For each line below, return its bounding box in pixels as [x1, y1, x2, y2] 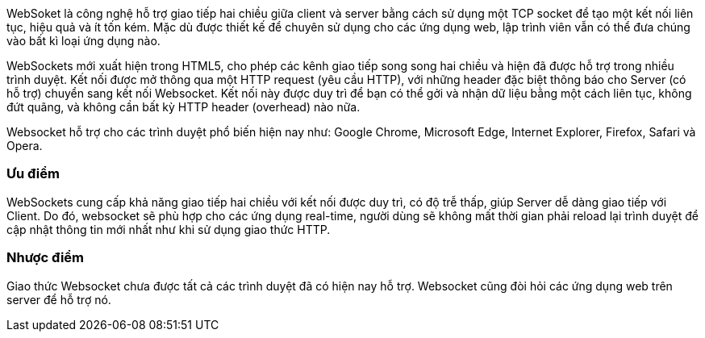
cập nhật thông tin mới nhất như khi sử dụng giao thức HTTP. [6, 222, 331, 236]
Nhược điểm [6, 249, 85, 266]
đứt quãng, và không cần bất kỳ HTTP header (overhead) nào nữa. [6, 100, 361, 114]
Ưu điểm [6, 165, 60, 182]
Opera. [6, 139, 43, 152]
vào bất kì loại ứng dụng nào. [6, 34, 161, 48]
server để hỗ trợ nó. [6, 292, 111, 307]
